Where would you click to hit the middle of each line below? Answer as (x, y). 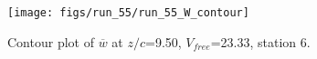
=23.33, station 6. (260, 41)
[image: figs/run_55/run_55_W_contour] (128, 13)
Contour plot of (51, 41)
